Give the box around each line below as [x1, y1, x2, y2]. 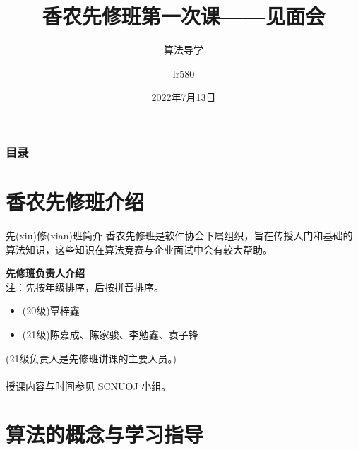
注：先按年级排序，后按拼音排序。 [6, 279, 164, 294]
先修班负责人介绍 [6, 266, 85, 280]
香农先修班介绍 [6, 187, 145, 216]
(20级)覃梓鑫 [22, 303, 80, 318]
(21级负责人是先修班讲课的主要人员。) [6, 350, 177, 365]
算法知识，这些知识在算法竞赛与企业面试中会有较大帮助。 [6, 242, 273, 256]
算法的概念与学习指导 [6, 420, 204, 449]
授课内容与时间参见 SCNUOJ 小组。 [6, 378, 172, 393]
